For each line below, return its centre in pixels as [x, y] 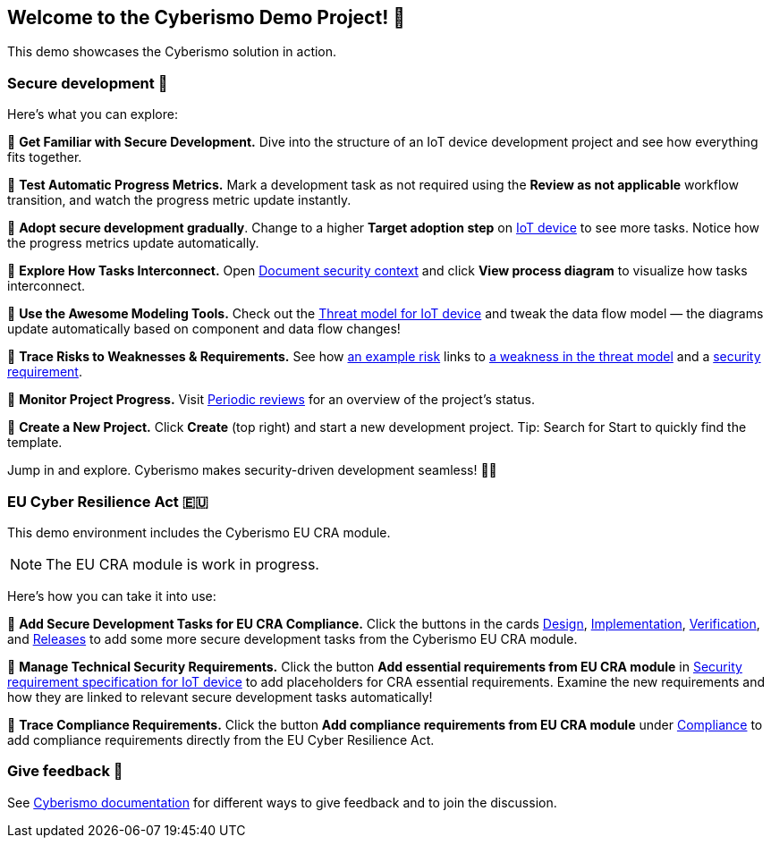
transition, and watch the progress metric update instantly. [179, 200]
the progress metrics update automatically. [133, 243]
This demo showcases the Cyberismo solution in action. [172, 52]
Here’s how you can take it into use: [112, 596]
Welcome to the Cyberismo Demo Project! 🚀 [206, 17]
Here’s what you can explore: [93, 114]
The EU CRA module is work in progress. [182, 564]
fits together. [45, 157]
